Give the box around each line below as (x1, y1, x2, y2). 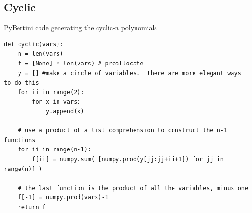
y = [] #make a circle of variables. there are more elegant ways (18, 69, 241, 77)
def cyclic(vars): (4, 41, 63, 48)
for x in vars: (32, 98, 81, 106)
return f (18, 203, 46, 211)
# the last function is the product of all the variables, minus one (18, 184, 249, 192)
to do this (4, 79, 39, 86)
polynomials (121, 22, 157, 33)
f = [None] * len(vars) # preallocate (18, 60, 144, 67)
